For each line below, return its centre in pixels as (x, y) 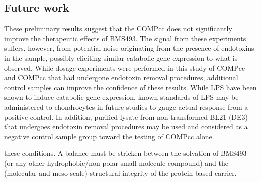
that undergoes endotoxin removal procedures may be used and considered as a (126, 127)
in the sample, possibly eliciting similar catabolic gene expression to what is (121, 57)
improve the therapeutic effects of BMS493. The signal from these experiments (125, 38)
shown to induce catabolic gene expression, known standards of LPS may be (121, 97)
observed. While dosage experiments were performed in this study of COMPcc (125, 67)
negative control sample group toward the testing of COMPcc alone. (109, 136)
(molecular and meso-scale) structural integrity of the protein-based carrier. (120, 173)
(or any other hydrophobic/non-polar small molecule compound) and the (116, 163)
